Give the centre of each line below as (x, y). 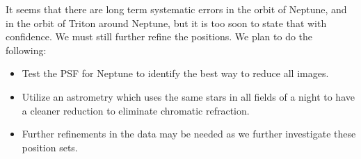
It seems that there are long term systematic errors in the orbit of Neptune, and (176, 9)
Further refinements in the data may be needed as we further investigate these (189, 134)
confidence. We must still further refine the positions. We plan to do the (159, 36)
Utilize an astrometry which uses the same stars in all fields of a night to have (188, 96)
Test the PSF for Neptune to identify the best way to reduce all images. (175, 73)
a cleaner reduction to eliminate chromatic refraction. (136, 110)
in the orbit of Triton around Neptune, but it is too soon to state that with (166, 23)
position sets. (50, 147)
